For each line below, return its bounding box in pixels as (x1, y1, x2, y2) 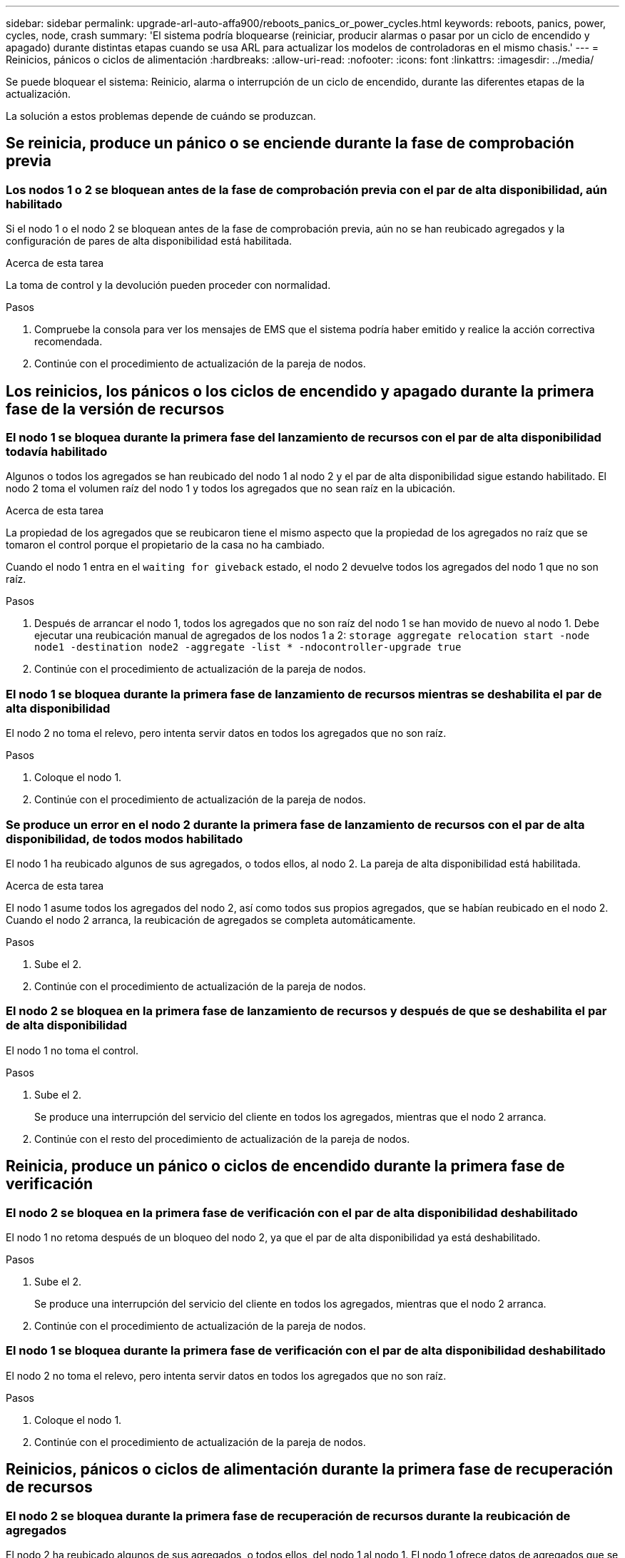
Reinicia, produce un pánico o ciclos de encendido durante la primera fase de (6, 1157, 565, 1176)
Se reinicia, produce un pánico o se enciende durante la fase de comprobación (6, 134, 574, 153)
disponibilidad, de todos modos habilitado (6, 831, 243, 846)
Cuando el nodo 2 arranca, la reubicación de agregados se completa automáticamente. (6, 913, 416, 926)
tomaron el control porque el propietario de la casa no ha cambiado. (6, 539, 325, 551)
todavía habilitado (6, 444, 108, 459)
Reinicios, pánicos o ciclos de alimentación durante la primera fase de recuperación (6, 1460, 614, 1479)
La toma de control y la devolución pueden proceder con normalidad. (6, 279, 331, 292)
